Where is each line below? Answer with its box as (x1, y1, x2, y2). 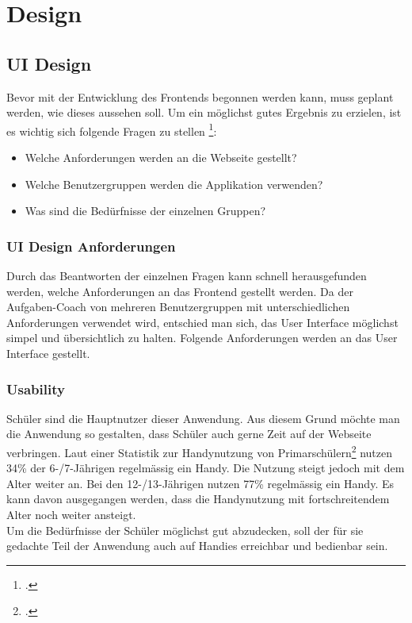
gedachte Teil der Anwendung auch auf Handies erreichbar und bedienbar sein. (6, 537, 388, 554)
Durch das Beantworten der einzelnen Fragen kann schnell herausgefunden (6, 267, 367, 284)
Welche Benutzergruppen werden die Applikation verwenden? (25, 175, 323, 192)
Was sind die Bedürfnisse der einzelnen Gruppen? (25, 202, 266, 219)
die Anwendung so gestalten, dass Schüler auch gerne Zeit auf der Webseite (6, 425, 372, 442)
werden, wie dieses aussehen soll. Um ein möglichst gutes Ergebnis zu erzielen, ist (6, 104, 402, 121)
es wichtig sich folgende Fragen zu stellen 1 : (6, 120, 217, 139)
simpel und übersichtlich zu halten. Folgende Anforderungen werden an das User (6, 329, 398, 346)
